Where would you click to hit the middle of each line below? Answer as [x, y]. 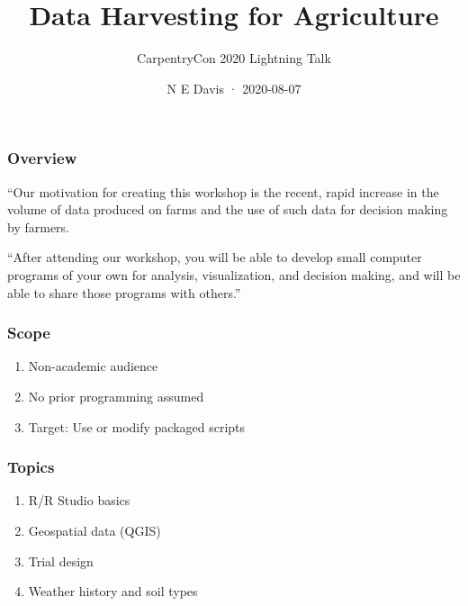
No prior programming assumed [116, 396]
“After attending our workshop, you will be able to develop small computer [215, 257]
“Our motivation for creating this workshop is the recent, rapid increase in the [223, 191]
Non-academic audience [93, 366]
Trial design [61, 561]
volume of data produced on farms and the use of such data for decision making [228, 209]
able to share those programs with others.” [124, 292]
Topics [31, 467]
